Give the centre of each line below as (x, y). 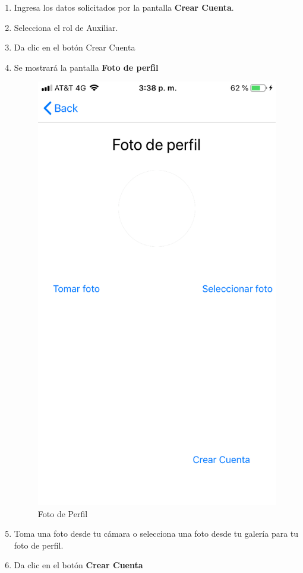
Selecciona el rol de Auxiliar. (66, 27)
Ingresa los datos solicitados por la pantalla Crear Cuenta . (124, 7)
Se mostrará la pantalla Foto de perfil (86, 67)
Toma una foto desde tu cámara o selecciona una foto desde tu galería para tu (156, 533)
